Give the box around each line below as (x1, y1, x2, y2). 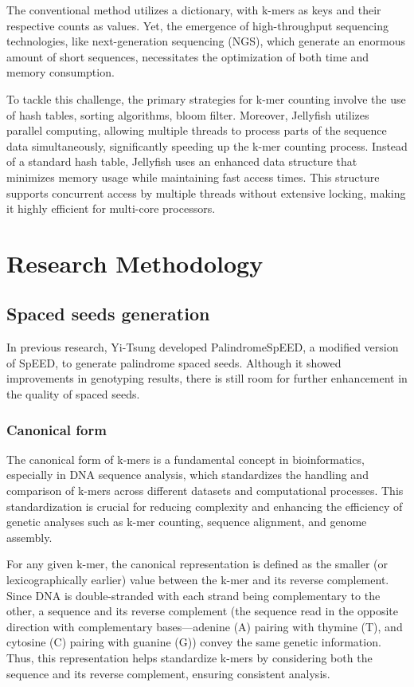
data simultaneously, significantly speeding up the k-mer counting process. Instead (6, 137, 408, 154)
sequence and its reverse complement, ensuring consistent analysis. (6, 665, 330, 681)
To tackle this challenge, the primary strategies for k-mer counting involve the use (6, 90, 406, 107)
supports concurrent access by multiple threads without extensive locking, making (6, 184, 406, 201)
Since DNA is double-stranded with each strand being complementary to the (6, 587, 381, 603)
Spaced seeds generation (6, 301, 210, 326)
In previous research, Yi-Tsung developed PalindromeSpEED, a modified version (6, 339, 399, 355)
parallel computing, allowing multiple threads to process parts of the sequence (6, 122, 387, 139)
